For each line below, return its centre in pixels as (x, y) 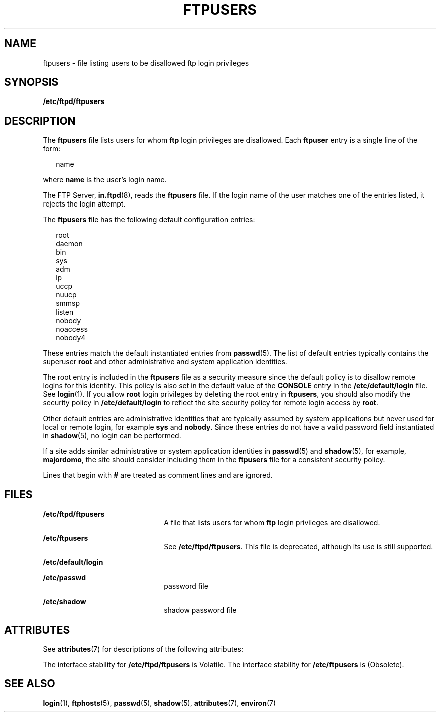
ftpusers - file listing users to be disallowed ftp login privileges (146, 63)
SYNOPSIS (31, 82)
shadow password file (200, 610)
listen (65, 312)
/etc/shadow (65, 602)
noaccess (72, 329)
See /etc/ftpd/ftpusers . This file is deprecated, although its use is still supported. (299, 547)
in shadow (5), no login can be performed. (112, 436)
